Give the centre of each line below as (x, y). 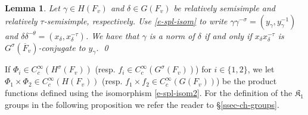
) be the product (247, 81)
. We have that (112, 35)
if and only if (228, 35)
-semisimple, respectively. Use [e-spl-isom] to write (136, 20)
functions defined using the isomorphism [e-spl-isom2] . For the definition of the (149, 92)
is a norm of (172, 35)
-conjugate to (62, 47)
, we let (261, 69)
